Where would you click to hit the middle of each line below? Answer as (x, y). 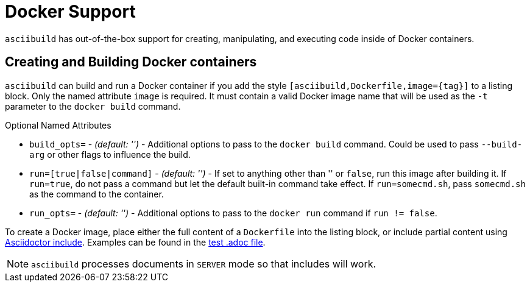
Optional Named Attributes (58, 125)
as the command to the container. (97, 194)
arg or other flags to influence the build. (110, 154)
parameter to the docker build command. (93, 106)
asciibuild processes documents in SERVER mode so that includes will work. (204, 264)
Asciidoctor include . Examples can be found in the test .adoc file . (135, 242)
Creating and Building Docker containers (131, 62)
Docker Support (70, 12)
